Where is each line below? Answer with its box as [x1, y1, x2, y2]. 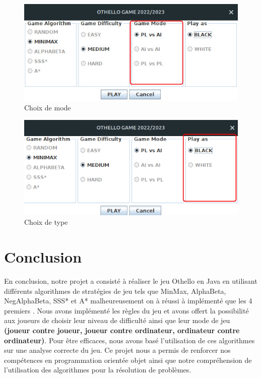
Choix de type [24, 217, 68, 227]
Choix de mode [24, 102, 71, 113]
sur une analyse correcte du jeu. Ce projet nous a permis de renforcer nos [4, 345, 231, 355]
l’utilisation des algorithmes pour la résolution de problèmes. [4, 364, 191, 375]
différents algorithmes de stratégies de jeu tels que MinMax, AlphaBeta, [4, 285, 226, 296]
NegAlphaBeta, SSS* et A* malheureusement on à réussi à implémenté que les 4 [4, 295, 252, 306]
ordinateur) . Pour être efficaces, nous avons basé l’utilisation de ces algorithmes [4, 335, 255, 345]
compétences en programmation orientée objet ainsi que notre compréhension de [4, 354, 252, 365]
